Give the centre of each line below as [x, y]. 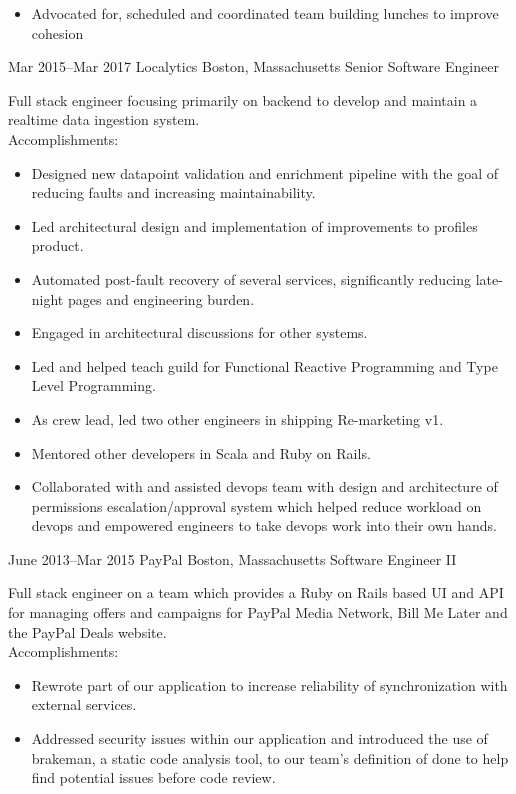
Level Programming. [93, 385]
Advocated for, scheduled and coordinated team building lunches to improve [265, 13]
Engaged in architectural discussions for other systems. [199, 332]
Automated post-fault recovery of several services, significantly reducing [251, 278]
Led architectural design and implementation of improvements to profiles [254, 225]
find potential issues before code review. [153, 777]
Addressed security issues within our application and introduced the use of [259, 738]
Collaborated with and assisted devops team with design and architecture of [264, 486]
